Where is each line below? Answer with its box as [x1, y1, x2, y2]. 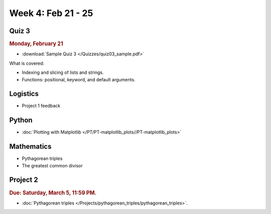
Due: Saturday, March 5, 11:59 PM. [9, 189, 97, 196]
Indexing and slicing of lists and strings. [22, 69, 104, 75]
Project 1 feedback [22, 103, 60, 109]
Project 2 [9, 176, 38, 184]
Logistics [9, 89, 39, 98]
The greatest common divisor [22, 162, 83, 168]
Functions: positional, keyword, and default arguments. [22, 76, 135, 82]
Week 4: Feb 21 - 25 [9, 8, 93, 19]
